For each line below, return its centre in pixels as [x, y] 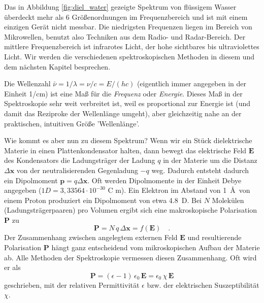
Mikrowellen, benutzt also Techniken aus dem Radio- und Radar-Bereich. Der [125, 36]
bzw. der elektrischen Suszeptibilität [203, 284]
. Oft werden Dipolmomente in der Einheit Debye [164, 180]
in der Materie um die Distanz [210, 160]
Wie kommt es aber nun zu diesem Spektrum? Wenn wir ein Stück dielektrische [128, 140]
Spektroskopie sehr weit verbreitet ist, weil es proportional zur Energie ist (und [127, 103]
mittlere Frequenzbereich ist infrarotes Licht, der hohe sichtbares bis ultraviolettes [132, 46]
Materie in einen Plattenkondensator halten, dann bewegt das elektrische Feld [125, 150]
